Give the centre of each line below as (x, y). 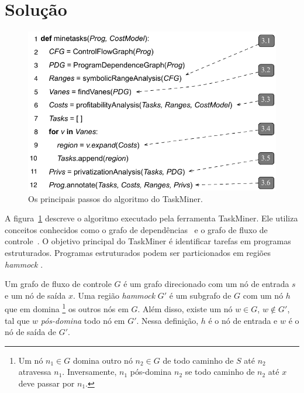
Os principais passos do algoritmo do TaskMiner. (115, 198)
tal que (17, 320)
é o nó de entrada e (243, 320)
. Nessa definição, (167, 320)
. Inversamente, (89, 372)
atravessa (35, 372)
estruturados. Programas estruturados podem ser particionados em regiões (138, 253)
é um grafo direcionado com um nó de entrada (206, 284)
